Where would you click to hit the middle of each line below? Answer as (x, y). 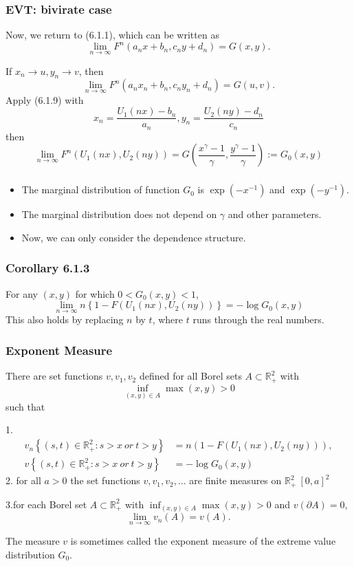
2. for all (23, 480)
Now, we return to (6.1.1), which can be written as (112, 35)
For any (22, 293)
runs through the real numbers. (258, 319)
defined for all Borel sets (190, 376)
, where (168, 319)
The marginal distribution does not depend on (119, 214)
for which (95, 293)
